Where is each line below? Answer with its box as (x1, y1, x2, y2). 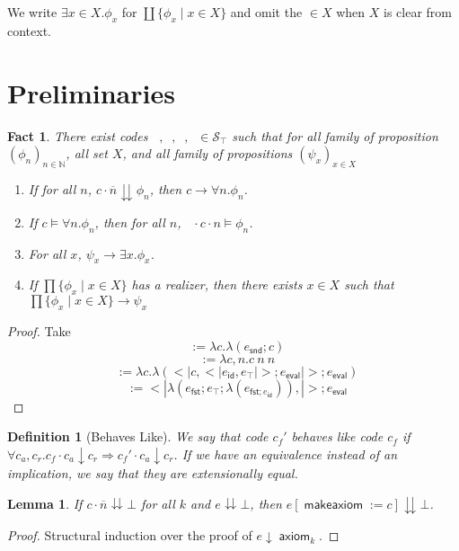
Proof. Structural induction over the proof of (7, 526, 252, 545)
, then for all (94, 212, 165, 231)
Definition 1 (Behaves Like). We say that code (7, 427, 269, 446)
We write (7, 3, 57, 21)
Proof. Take (7, 321, 71, 340)
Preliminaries (7, 74, 175, 111)
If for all (28, 179, 76, 198)
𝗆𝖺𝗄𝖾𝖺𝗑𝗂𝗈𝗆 (304, 498, 364, 511)
